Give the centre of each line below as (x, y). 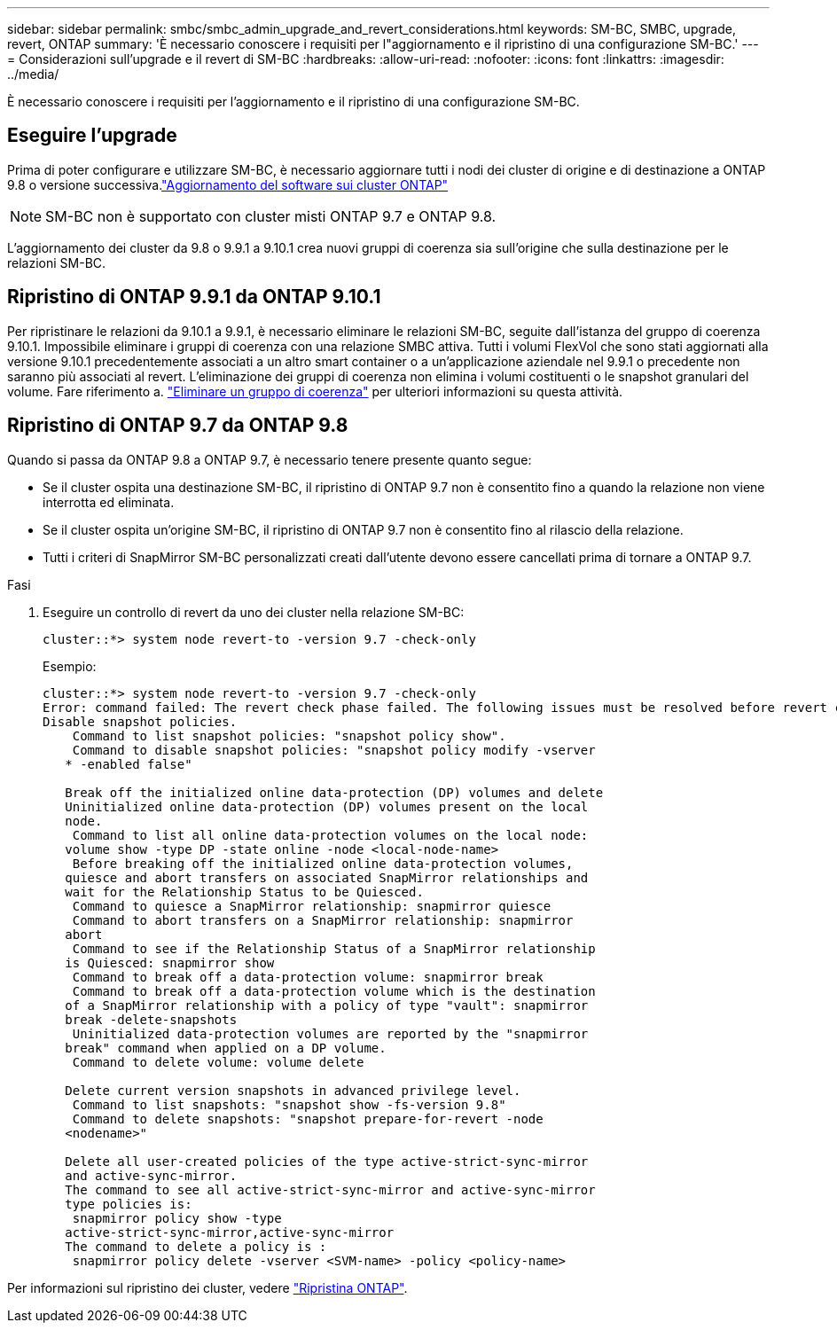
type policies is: (129, 1204)
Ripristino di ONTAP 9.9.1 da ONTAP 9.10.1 (194, 297)
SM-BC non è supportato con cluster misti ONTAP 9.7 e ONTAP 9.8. (271, 216)
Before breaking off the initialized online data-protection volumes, (323, 863)
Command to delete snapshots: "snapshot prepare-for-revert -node (308, 1119)
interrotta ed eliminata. (109, 502)
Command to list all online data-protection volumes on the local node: (330, 835)
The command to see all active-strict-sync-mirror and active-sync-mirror (330, 1189)
